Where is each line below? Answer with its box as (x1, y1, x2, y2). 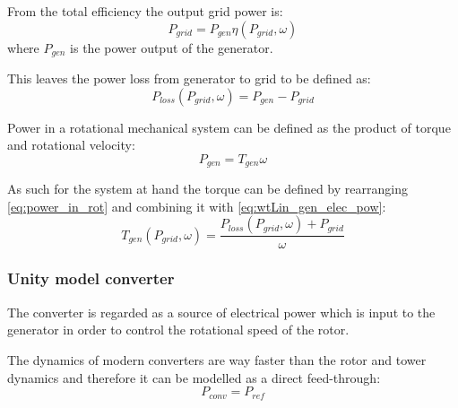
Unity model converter (7, 267, 175, 290)
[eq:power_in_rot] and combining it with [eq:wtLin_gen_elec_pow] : (7, 196, 386, 215)
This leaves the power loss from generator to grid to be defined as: (7, 69, 371, 88)
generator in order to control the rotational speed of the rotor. (7, 320, 350, 339)
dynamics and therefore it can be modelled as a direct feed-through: (7, 368, 381, 386)
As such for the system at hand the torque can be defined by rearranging (7, 179, 408, 198)
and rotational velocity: (7, 135, 135, 154)
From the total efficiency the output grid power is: (7, 2, 283, 20)
